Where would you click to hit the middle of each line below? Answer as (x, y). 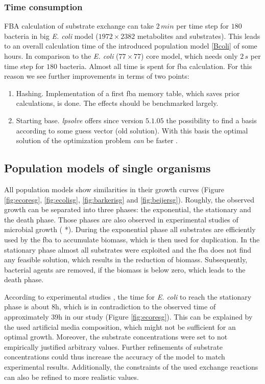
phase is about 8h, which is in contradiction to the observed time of (110, 307)
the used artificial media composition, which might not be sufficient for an (120, 326)
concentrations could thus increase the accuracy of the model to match (115, 357)
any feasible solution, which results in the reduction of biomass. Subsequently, (126, 259)
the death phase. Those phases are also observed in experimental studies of (121, 219)
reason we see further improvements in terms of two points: (97, 76)
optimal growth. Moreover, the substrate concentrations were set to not (116, 337)
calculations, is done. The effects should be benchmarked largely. (117, 103)
